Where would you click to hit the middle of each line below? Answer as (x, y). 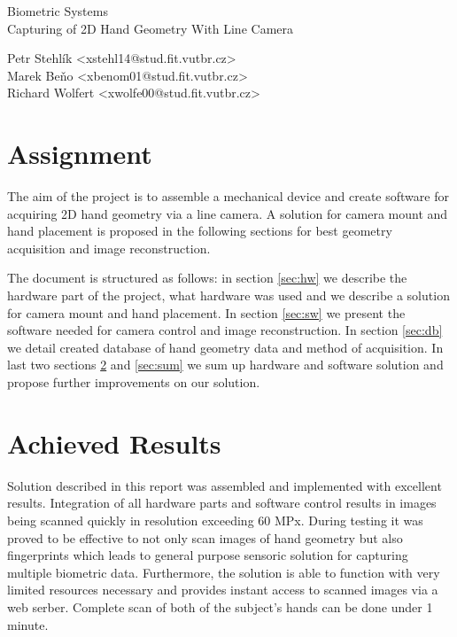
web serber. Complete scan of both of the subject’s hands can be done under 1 (220, 606)
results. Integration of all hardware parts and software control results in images (222, 503)
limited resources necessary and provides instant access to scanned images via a (223, 590)
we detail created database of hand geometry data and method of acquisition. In (225, 347)
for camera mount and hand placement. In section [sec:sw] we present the (206, 312)
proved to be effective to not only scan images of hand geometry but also (205, 537)
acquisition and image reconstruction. (109, 248)
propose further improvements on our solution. (134, 382)
